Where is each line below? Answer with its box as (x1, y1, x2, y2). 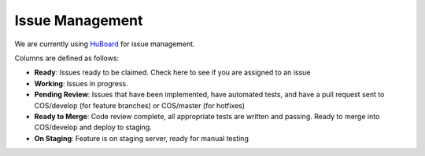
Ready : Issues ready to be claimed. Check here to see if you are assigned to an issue (34, 67, 311, 78)
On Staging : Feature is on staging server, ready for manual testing (34, 133, 249, 143)
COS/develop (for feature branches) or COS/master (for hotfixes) (34, 100, 246, 110)
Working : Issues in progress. (34, 78, 129, 88)
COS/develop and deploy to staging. (34, 122, 153, 132)
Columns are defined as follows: (14, 53, 120, 63)
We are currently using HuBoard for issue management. (14, 39, 196, 49)
